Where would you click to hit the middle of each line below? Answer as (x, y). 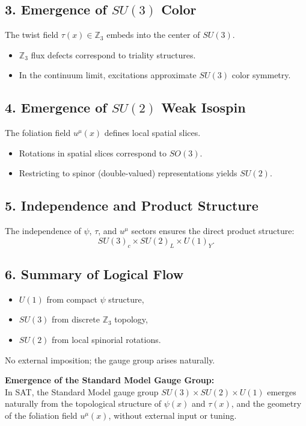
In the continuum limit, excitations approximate (108, 75)
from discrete (76, 319)
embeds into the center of (153, 35)
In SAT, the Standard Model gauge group (82, 391)
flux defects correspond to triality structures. (113, 54)
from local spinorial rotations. (106, 339)
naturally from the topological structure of (83, 403)
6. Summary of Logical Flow (94, 273)
